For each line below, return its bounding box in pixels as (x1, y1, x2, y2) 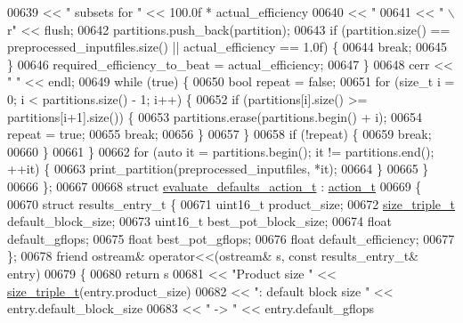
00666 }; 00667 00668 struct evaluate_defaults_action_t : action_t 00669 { (7, 176, 422, 195)
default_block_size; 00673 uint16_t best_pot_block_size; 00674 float (7, 212, 392, 230)
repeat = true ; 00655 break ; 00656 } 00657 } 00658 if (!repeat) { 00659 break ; (7, 125, 432, 143)
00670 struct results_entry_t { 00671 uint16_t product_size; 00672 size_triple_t (7, 194, 456, 213)
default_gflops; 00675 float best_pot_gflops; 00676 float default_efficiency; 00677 (7, 229, 455, 247)
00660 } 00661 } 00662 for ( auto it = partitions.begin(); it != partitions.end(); (7, 141, 435, 160)
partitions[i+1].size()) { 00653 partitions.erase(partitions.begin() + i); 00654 (7, 107, 423, 125)
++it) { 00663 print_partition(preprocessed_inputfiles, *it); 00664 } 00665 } (7, 159, 429, 178)
